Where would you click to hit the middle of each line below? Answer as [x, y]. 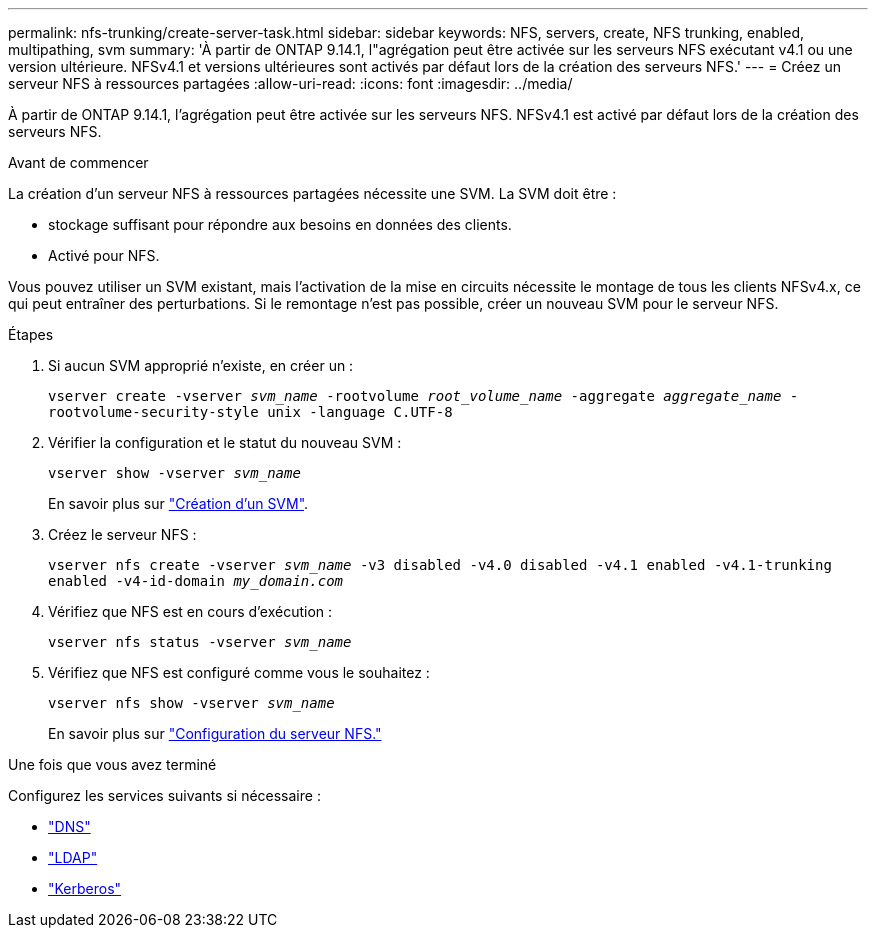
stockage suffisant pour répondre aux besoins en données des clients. [280, 224]
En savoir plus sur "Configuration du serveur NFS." [215, 733]
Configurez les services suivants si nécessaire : [164, 795]
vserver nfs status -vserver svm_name [200, 642]
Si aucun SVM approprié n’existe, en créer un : [201, 365]
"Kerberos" [85, 888]
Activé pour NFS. [104, 255]
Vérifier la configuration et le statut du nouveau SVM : [225, 442]
